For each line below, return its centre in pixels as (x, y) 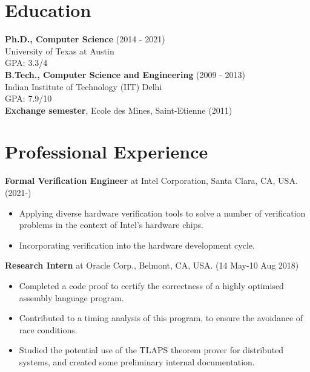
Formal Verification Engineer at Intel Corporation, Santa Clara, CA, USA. (151, 181)
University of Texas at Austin (60, 51)
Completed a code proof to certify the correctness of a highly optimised (151, 285)
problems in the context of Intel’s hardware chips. (111, 225)
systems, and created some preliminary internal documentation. (137, 361)
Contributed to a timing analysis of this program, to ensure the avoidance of (161, 318)
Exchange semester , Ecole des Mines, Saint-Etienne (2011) (119, 110)
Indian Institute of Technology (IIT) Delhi (84, 86)
